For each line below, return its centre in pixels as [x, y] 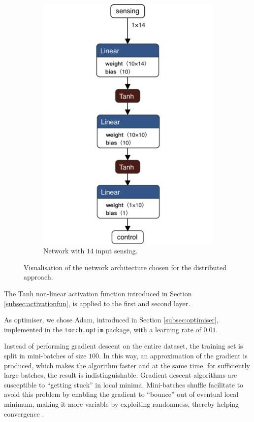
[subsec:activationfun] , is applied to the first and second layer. [97, 303]
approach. [38, 277]
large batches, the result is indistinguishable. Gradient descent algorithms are [121, 375]
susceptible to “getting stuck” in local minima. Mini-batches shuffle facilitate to [124, 384]
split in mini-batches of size [45, 355]
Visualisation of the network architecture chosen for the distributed [125, 267]
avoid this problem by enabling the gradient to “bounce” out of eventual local [121, 394]
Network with [64, 251]
